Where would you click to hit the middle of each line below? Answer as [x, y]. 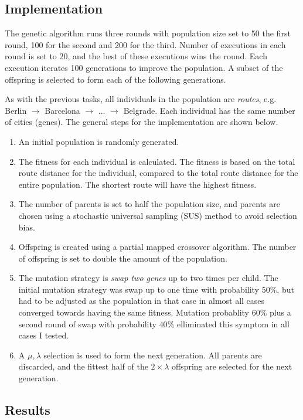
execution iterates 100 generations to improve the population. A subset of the [144, 67]
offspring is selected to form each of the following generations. [115, 79]
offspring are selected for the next [232, 366]
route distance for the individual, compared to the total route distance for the [158, 173]
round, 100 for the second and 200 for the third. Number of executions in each [145, 44]
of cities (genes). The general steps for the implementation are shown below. [142, 122]
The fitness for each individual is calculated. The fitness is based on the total [157, 161]
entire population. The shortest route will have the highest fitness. [137, 184]
